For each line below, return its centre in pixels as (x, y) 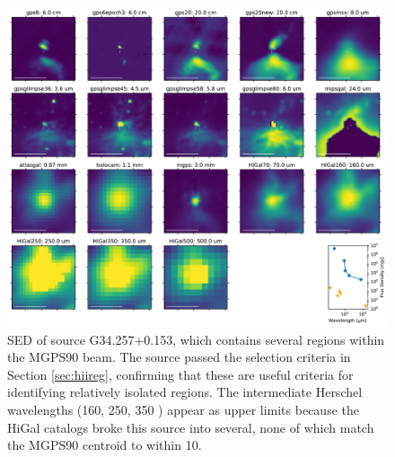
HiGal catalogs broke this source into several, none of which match (191, 427)
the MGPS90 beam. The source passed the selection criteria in (179, 357)
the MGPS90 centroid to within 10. (105, 445)
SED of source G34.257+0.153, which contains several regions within (196, 339)
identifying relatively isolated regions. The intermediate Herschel (185, 392)
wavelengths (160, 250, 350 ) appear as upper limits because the (183, 410)
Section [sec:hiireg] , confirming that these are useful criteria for (180, 374)
